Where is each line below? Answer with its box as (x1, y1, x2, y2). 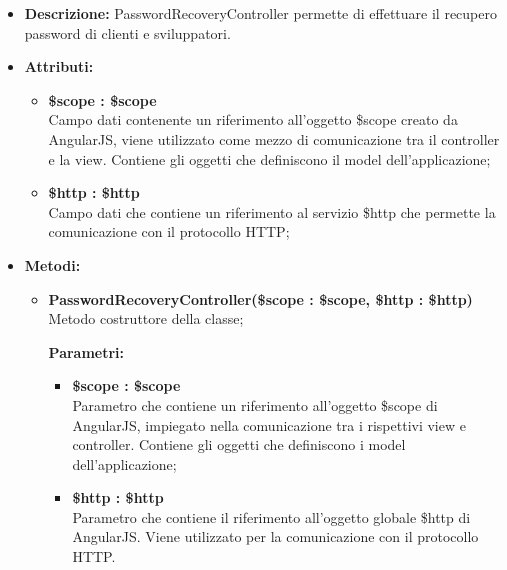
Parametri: (48, 341, 125, 362)
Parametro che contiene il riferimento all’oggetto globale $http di (72, 506, 471, 527)
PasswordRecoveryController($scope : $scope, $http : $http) (48, 288, 473, 309)
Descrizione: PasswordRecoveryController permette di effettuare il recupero (24, 3, 497, 23)
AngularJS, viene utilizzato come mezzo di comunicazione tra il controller (48, 128, 500, 149)
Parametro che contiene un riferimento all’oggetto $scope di (72, 394, 438, 415)
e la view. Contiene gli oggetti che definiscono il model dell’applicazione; (48, 148, 491, 169)
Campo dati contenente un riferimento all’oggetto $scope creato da (48, 109, 458, 130)
